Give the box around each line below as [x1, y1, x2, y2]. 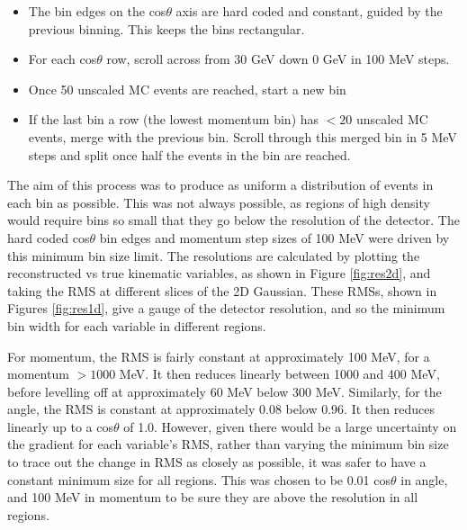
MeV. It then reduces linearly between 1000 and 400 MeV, [119, 364, 440, 383]
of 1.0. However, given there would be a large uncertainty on [123, 417, 457, 436]
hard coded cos [7, 228, 90, 247]
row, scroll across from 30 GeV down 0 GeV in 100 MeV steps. [106, 49, 450, 68]
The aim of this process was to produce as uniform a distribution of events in [7, 175, 434, 194]
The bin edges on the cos [28, 2, 166, 20]
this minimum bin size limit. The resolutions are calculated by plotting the [7, 246, 420, 265]
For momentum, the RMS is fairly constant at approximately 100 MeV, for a [7, 346, 430, 365]
